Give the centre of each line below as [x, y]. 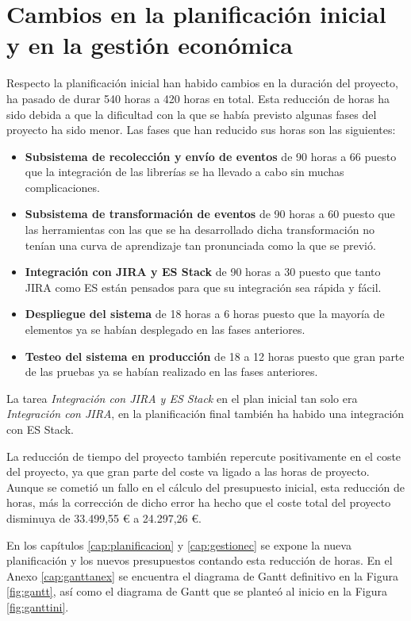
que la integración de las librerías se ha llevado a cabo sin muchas [184, 172]
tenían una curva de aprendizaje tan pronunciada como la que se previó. [200, 245]
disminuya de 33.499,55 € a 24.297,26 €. [104, 517]
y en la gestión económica [150, 45]
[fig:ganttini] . [38, 606]
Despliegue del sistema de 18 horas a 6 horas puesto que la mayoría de [205, 314]
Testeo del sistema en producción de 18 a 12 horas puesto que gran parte [215, 356]
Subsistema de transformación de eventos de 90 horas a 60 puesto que [210, 214]
